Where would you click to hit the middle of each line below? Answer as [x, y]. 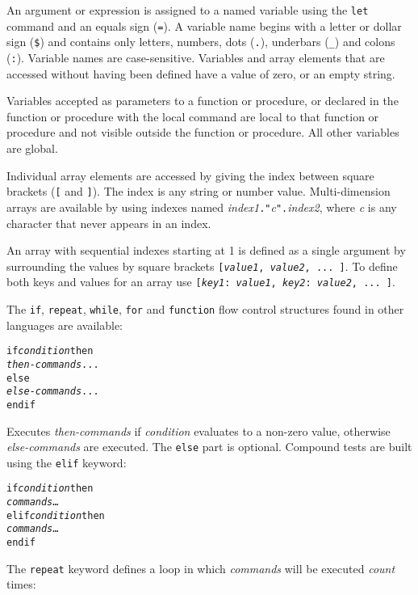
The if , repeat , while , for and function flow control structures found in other [205, 309]
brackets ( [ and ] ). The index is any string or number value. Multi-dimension [199, 191]
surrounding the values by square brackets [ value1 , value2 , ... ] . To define [202, 266]
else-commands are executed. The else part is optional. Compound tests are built [209, 447]
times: [21, 584]
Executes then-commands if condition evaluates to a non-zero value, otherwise [199, 430]
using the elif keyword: [67, 462]
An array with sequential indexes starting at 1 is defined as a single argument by [206, 250]
